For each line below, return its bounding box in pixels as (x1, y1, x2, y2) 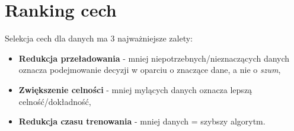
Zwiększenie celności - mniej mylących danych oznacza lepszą (18, 83, 253, 95)
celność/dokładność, (18, 95, 91, 107)
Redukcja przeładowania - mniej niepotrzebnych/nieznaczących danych (18, 52, 290, 64)
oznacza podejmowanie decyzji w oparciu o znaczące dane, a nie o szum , (18, 63, 281, 76)
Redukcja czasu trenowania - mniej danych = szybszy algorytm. (18, 115, 266, 127)
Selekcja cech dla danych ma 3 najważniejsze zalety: (5, 32, 193, 44)
